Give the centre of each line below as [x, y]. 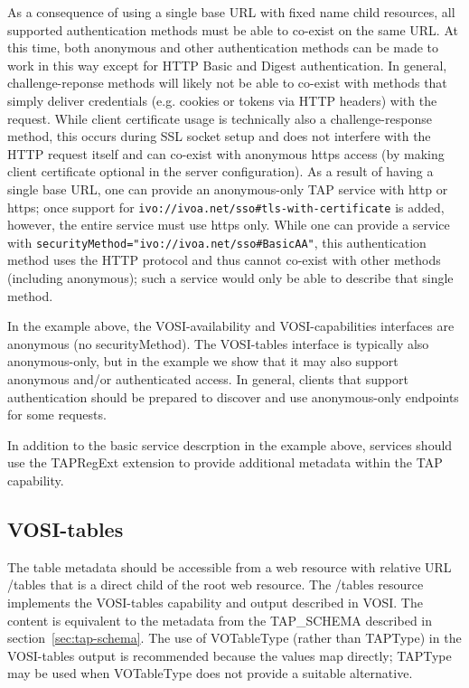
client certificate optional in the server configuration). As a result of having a [220, 171]
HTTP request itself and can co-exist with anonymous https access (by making [226, 153]
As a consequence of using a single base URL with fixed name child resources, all [231, 12]
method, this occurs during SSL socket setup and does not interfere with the [219, 136]
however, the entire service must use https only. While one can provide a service [229, 225]
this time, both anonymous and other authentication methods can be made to [223, 47]
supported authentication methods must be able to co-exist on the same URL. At [233, 29]
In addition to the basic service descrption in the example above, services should [230, 444]
